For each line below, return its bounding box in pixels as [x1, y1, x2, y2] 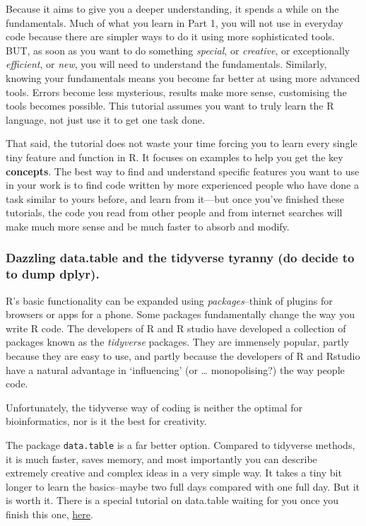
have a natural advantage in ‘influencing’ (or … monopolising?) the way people [6, 362, 345, 377]
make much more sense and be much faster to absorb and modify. [6, 218, 290, 233]
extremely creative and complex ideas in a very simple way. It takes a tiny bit [6, 465, 342, 480]
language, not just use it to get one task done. [6, 112, 205, 127]
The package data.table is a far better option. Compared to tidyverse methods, [6, 437, 355, 452]
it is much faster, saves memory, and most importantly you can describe [6, 451, 317, 466]
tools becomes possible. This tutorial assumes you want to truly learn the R [6, 98, 334, 113]
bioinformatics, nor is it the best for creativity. [6, 414, 207, 428]
